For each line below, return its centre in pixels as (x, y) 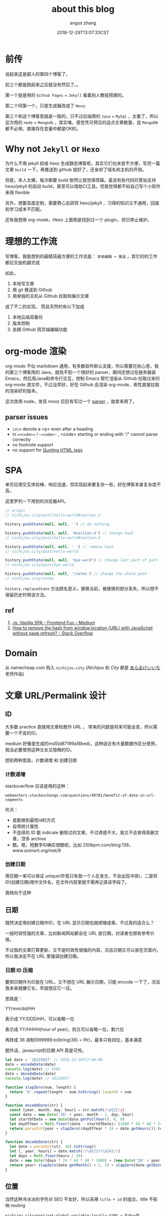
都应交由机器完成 (22, 262)
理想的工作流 (31, 241)
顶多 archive (34, 839)
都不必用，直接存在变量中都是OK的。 (43, 128)
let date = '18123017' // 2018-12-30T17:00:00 (54, 1060)
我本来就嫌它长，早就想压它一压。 (40, 988)
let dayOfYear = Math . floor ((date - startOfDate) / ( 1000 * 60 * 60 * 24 (86, 1124)
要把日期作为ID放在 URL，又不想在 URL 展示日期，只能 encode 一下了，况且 (83, 982)
